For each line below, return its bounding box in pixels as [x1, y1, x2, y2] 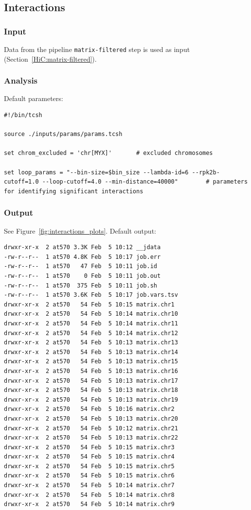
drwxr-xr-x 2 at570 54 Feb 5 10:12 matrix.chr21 [4, 425, 178, 432]
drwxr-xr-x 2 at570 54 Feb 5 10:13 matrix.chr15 [4, 358, 178, 365]
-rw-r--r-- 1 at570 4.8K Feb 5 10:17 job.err [4, 253, 161, 260]
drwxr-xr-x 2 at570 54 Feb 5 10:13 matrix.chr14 [4, 348, 178, 356]
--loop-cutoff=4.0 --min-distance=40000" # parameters [42, 178, 248, 186]
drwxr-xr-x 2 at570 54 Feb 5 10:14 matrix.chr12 [4, 329, 178, 337]
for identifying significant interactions [4, 187, 143, 195]
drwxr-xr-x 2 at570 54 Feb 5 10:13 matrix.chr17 [4, 377, 178, 384]
